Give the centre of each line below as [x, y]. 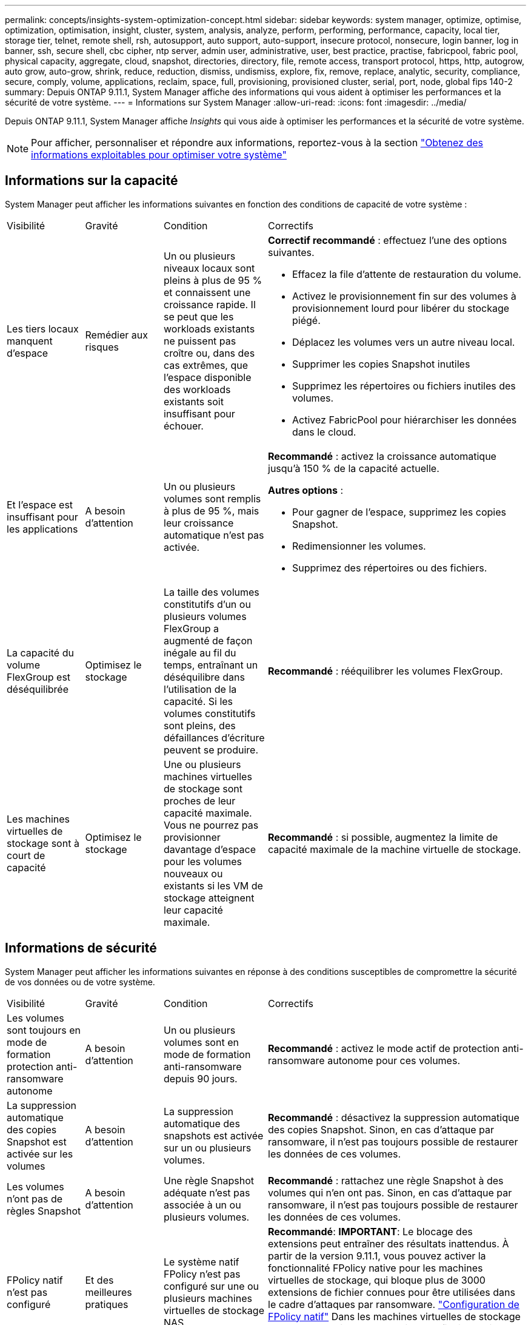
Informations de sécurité [81, 948]
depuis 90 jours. [201, 1078]
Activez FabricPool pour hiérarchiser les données [405, 420]
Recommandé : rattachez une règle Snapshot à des [386, 1180]
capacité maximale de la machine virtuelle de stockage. [395, 849]
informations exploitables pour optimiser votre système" [159, 155]
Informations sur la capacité [92, 181]
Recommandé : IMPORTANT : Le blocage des [370, 1231]
